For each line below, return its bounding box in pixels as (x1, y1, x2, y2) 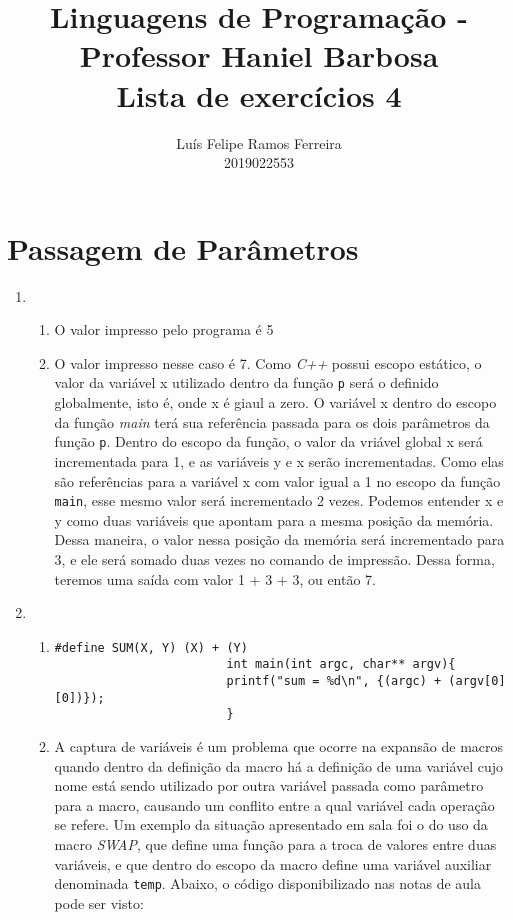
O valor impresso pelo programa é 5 (54, 319, 274, 340)
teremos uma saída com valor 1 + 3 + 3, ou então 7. (54, 568, 376, 589)
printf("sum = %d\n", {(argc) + (226, 674, 442, 689)
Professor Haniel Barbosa (79, 35, 439, 76)
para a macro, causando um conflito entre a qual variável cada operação (54, 794, 495, 815)
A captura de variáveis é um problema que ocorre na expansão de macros (54, 736, 504, 756)
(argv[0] (448, 674, 506, 689)
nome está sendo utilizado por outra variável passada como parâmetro (54, 775, 484, 796)
